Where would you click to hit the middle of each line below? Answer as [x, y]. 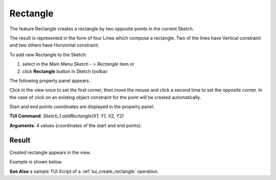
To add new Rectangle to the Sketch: [48, 54]
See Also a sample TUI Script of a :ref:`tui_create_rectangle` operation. [84, 171]
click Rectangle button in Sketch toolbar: [65, 71]
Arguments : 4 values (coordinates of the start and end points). [76, 125]
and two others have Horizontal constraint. [54, 45]
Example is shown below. [36, 162]
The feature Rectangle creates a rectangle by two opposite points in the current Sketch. [102, 29]
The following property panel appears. [50, 81]
